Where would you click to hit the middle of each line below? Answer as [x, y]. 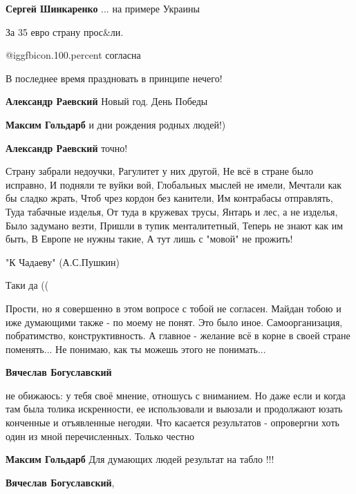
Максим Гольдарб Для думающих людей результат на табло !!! [140, 459]
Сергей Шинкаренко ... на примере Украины [103, 8]
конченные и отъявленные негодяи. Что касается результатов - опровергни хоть [172, 422]
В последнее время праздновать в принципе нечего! [114, 78]
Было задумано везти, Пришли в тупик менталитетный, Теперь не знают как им [175, 225]
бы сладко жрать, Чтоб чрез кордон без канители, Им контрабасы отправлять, [169, 198]
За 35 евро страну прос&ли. [65, 31]
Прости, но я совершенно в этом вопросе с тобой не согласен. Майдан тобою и [174, 308]
